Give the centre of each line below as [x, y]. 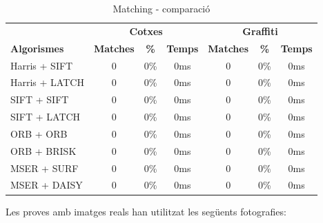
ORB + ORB [39, 133]
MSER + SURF [45, 168]
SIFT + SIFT [40, 99]
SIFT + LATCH [46, 117]
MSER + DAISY [47, 185]
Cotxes [146, 31]
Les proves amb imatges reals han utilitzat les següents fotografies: [146, 211]
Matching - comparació [161, 8]
